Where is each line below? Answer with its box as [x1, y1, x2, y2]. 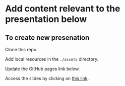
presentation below [5, 13, 87, 25]
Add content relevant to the [5, 3, 121, 14]
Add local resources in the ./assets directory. [5, 56, 99, 62]
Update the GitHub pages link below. [5, 66, 80, 72]
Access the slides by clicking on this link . [5, 76, 89, 81]
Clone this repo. [5, 47, 38, 52]
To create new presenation [5, 33, 90, 42]
